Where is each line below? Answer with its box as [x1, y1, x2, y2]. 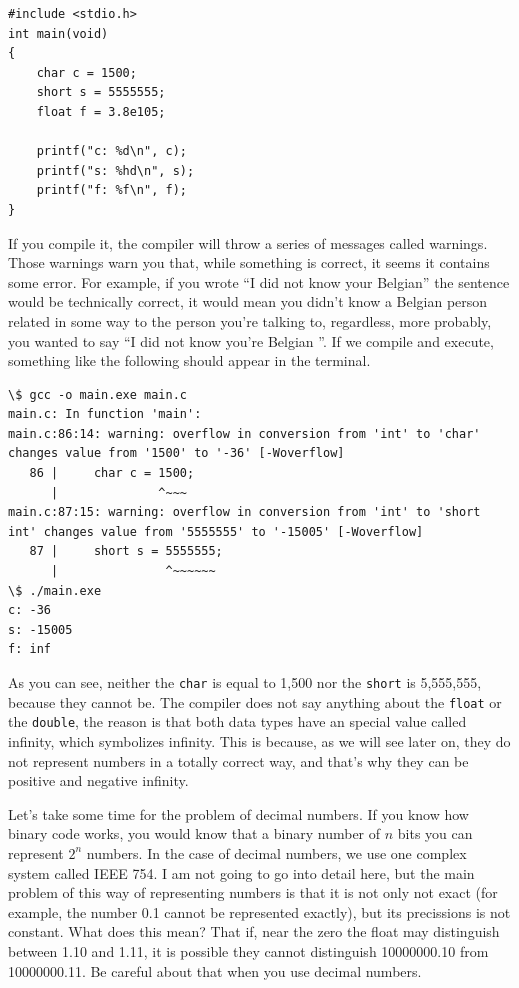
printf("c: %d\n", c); [36, 144, 187, 159]
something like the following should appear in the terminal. [8, 350, 371, 371]
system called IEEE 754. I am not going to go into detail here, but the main [8, 862, 475, 883]
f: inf [8, 642, 51, 657]
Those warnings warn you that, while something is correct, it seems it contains [8, 252, 490, 273]
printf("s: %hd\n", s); [36, 163, 195, 178]
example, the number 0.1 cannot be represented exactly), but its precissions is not [8, 901, 511, 922]
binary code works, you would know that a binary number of [8, 823, 381, 844]
